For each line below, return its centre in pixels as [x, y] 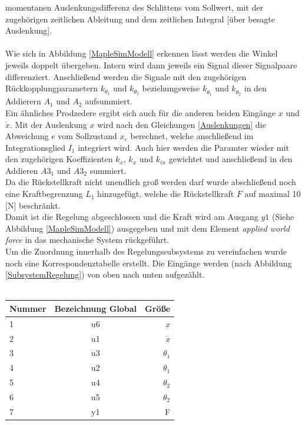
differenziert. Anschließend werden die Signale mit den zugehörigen [126, 76]
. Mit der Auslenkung [49, 124]
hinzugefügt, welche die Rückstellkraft [166, 194]
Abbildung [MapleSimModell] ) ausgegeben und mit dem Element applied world [147, 228]
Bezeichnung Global [96, 308]
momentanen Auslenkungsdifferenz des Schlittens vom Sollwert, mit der [134, 7]
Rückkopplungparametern [52, 88]
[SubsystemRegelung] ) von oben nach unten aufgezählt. [105, 274]
